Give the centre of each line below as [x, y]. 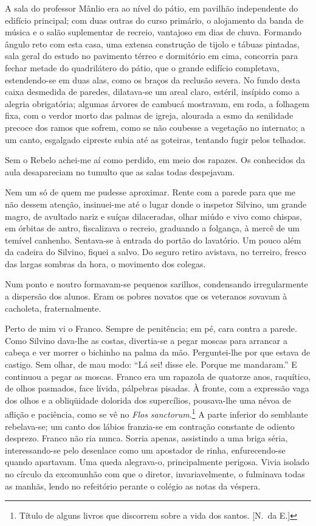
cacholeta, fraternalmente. [53, 308]
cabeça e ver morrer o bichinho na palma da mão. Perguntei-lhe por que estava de [158, 352]
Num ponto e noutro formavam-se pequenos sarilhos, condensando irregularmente [156, 284]
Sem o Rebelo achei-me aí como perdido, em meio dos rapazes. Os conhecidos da [155, 160]
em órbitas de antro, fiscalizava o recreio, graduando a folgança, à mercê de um [152, 228]
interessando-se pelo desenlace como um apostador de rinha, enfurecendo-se [145, 450]
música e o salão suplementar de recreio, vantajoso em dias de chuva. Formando [153, 32]
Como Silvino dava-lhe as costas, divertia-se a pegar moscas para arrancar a [146, 340]
